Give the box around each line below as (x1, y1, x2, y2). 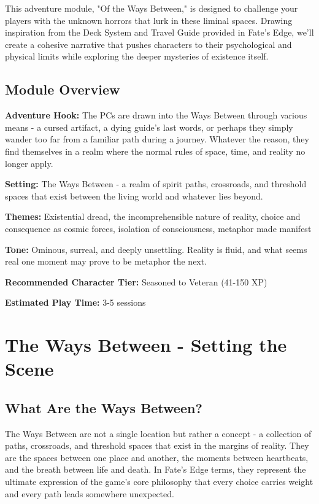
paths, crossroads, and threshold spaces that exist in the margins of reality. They (5, 439, 309, 452)
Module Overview (5, 80, 120, 99)
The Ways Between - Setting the (5, 332, 287, 357)
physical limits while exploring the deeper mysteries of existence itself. (5, 50, 269, 63)
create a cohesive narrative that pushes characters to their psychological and (5, 37, 292, 50)
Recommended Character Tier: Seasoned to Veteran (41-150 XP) (5, 275, 267, 288)
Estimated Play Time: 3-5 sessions (5, 296, 146, 309)
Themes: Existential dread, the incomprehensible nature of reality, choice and (5, 210, 301, 223)
